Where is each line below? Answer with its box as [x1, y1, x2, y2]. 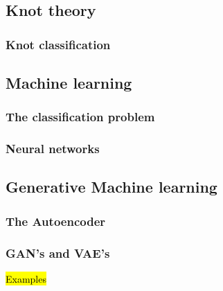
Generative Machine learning [6, 176, 217, 197]
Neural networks [6, 140, 100, 157]
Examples [6, 271, 46, 285]
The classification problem [6, 108, 155, 125]
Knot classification [6, 35, 111, 53]
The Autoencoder [6, 212, 106, 229]
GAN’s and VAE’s [6, 244, 110, 261]
